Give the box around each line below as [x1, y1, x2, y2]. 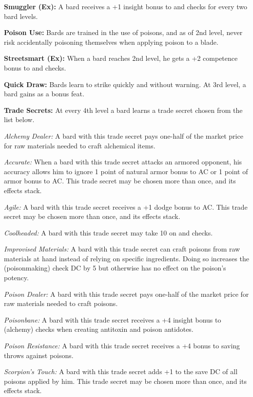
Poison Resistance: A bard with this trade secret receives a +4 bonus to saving [4, 341, 240, 351]
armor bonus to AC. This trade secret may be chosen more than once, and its [4, 176, 236, 186]
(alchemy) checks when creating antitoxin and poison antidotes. [4, 324, 194, 334]
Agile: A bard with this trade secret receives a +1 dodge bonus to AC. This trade [4, 201, 248, 212]
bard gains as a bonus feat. [4, 89, 84, 99]
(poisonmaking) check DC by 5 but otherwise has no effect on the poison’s [4, 263, 226, 273]
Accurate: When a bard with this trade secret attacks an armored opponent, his [4, 157, 242, 167]
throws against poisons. [4, 350, 74, 360]
